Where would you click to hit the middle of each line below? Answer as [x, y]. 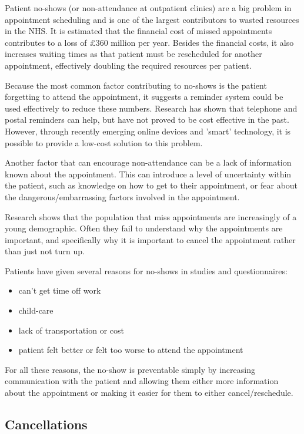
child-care [36, 310]
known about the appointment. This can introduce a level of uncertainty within [148, 174]
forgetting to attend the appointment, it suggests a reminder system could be [144, 97]
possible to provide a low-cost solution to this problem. [104, 142]
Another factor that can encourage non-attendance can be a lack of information [148, 162]
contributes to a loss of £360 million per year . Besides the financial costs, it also [149, 42]
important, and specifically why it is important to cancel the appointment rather [150, 239]
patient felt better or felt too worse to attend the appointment [131, 350]
